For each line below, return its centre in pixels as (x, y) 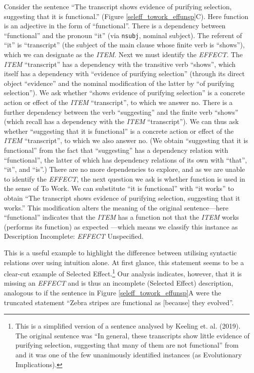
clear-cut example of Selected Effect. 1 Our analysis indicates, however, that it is (123, 273)
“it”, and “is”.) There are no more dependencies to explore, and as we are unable (125, 169)
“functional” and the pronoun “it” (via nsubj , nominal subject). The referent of (123, 35)
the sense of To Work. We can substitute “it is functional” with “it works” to (119, 188)
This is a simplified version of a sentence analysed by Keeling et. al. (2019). (128, 326)
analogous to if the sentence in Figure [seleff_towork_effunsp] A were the (113, 292)
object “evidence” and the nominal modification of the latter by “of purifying (119, 83)
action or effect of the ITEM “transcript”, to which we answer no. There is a (118, 102)
